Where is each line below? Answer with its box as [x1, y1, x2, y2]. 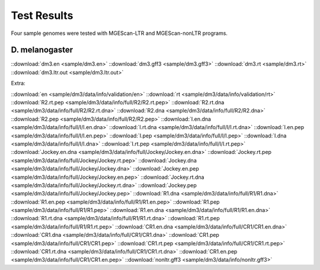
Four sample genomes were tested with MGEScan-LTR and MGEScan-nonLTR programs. [11, 30, 228, 37]
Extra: [11, 80, 26, 87]
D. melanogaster [11, 45, 73, 55]
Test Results [11, 9, 73, 22]
